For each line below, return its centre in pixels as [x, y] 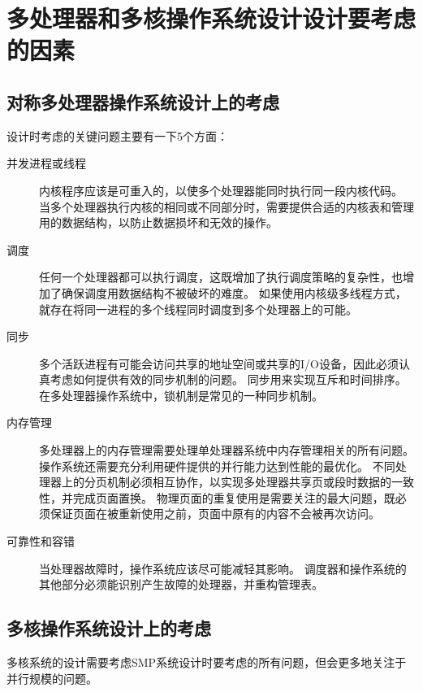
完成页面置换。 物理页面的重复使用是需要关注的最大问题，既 [234, 497]
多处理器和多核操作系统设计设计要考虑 [211, 18]
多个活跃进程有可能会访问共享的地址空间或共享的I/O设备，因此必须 [219, 363]
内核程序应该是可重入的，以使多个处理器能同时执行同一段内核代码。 [221, 190]
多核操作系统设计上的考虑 [109, 628]
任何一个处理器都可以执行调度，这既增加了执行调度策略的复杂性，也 [221, 277]
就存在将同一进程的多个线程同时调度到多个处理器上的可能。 [198, 309]
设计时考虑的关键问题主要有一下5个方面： [117, 135]
